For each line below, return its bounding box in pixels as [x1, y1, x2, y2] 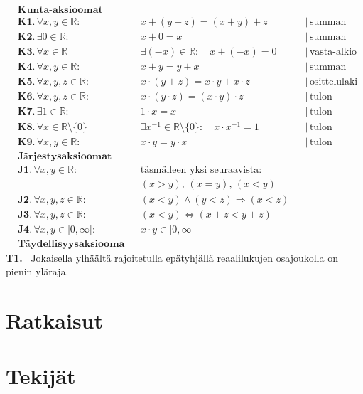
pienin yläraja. [6, 264, 69, 279]
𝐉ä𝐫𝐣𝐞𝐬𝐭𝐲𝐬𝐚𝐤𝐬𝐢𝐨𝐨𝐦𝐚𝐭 [17, 151, 112, 162]
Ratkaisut [6, 305, 104, 334]
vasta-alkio [309, 47, 357, 58]
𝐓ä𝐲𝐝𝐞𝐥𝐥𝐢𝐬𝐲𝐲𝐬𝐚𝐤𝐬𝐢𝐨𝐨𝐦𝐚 [17, 238, 125, 249]
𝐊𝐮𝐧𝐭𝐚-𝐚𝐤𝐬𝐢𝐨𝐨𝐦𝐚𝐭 [17, 5, 103, 16]
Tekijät [6, 361, 76, 390]
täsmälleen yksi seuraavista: [140, 165, 262, 176]
